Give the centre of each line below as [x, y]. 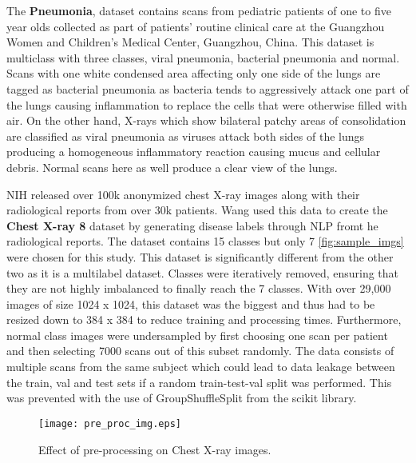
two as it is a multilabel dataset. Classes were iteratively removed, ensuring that [203, 272]
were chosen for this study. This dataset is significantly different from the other [200, 256]
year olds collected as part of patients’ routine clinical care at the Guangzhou [196, 26]
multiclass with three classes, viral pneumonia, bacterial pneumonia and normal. [203, 57]
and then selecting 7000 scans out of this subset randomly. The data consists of [200, 351]
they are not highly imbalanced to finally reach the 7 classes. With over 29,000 [199, 288]
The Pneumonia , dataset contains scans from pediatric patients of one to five [199, 10]
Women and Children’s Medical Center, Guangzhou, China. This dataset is [190, 42]
